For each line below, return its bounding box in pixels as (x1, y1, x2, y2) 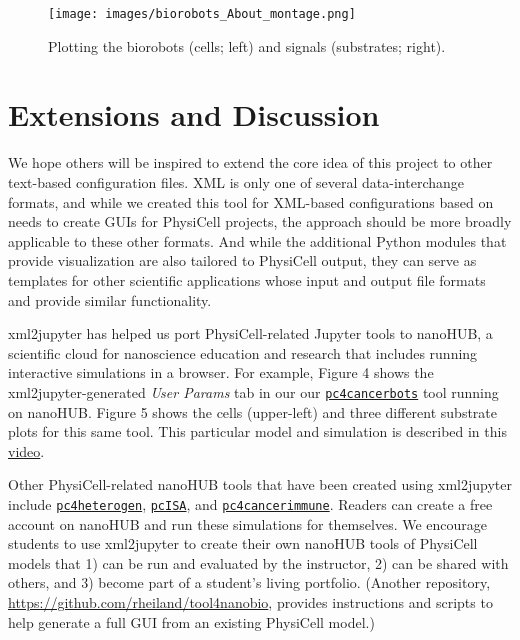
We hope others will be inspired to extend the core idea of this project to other (8, 152, 493, 173)
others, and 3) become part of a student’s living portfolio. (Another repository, (8, 572, 491, 593)
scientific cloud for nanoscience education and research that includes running (8, 342, 478, 363)
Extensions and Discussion (8, 94, 380, 135)
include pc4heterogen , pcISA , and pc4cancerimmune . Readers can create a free (8, 493, 493, 514)
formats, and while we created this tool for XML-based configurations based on (8, 191, 494, 212)
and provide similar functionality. (8, 289, 212, 310)
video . (8, 440, 45, 461)
